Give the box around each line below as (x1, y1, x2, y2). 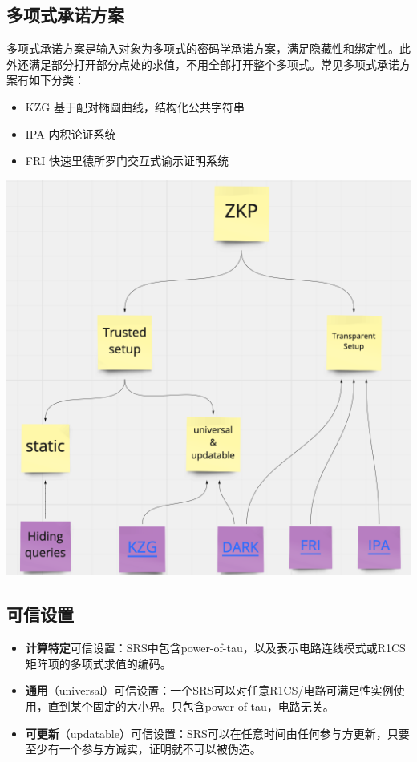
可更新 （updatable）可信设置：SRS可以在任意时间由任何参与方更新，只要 (25, 724, 410, 741)
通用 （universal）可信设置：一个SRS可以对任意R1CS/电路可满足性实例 (25, 682, 394, 699)
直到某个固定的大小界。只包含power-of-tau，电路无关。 (47, 698, 334, 714)
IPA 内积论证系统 (25, 125, 116, 142)
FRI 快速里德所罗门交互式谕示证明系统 (25, 152, 229, 169)
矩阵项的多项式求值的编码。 (25, 655, 172, 671)
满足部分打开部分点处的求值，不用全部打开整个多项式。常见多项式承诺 (28, 55, 399, 72)
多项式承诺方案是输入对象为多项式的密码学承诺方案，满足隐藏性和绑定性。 (6, 40, 399, 57)
